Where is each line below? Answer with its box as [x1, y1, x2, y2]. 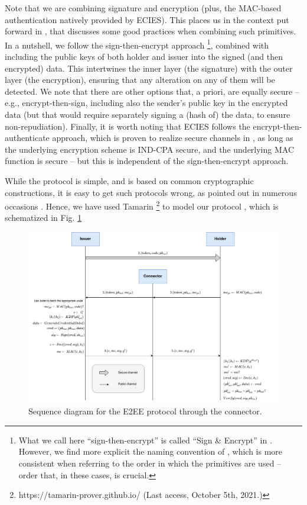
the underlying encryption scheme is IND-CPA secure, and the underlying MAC [5, 143, 295, 155]
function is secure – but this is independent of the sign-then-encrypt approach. [5, 155, 289, 167]
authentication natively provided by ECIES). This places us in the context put [5, 13, 289, 25]
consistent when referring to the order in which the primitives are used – [18, 456, 282, 469]
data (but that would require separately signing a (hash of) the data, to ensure [5, 108, 290, 120]
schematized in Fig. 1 [5, 211, 82, 224]
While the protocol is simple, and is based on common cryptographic [5, 174, 254, 186]
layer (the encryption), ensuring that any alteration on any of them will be [5, 73, 275, 86]
